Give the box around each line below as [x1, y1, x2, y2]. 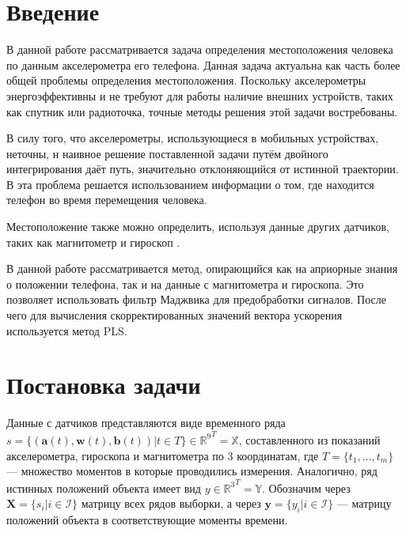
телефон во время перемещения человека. [6, 191, 207, 208]
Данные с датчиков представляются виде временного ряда [6, 414, 286, 431]
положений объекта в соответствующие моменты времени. [6, 512, 288, 528]
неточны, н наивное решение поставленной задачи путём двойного [6, 145, 328, 161]
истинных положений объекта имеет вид [6, 479, 201, 496]
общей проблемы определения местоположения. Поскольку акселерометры [6, 72, 366, 89]
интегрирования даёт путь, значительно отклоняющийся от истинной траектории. [6, 161, 399, 177]
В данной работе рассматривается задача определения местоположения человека [6, 41, 393, 58]
